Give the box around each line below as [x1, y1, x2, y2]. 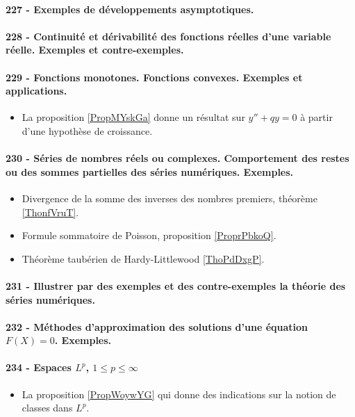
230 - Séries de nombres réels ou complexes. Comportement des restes [6, 151, 349, 165]
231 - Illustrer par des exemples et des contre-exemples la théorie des [6, 278, 346, 293]
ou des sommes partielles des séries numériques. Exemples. [6, 164, 294, 179]
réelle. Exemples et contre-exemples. [6, 42, 184, 57]
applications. [6, 83, 67, 98]
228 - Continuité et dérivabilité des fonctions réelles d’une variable [6, 28, 331, 43]
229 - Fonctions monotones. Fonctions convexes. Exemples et [6, 69, 303, 84]
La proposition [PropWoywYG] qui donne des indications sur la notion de [22, 386, 336, 401]
